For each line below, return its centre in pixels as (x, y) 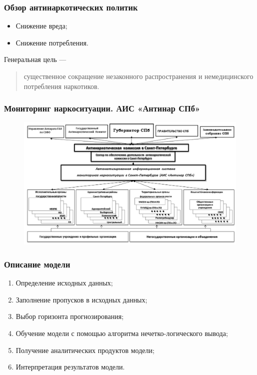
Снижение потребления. (52, 42)
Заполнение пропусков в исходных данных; (81, 299)
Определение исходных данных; (64, 283)
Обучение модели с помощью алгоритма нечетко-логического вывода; (122, 333)
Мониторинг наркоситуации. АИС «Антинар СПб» (102, 108)
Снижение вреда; (41, 26)
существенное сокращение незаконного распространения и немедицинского (138, 76)
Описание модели (37, 264)
